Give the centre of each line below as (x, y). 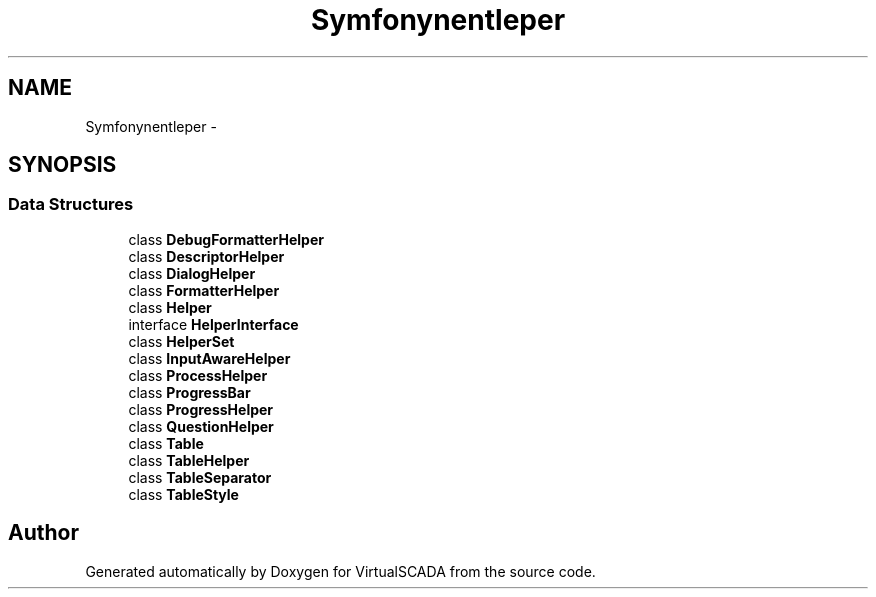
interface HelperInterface (213, 324)
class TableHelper (189, 460)
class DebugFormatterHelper (226, 239)
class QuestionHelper (201, 426)
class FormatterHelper (204, 290)
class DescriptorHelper (206, 256)
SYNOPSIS (62, 165)
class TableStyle (183, 494)
